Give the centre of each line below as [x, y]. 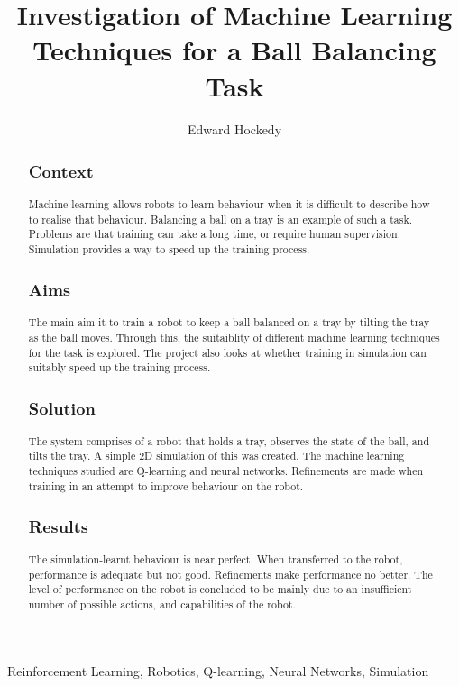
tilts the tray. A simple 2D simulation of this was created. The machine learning [216, 456]
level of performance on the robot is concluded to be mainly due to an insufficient [220, 589]
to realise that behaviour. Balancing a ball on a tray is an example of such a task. [220, 219]
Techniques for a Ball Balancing [234, 50]
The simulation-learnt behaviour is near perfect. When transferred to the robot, [216, 559]
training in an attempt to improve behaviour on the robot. [166, 485]
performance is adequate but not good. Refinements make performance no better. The [230, 574]
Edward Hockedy [234, 128]
